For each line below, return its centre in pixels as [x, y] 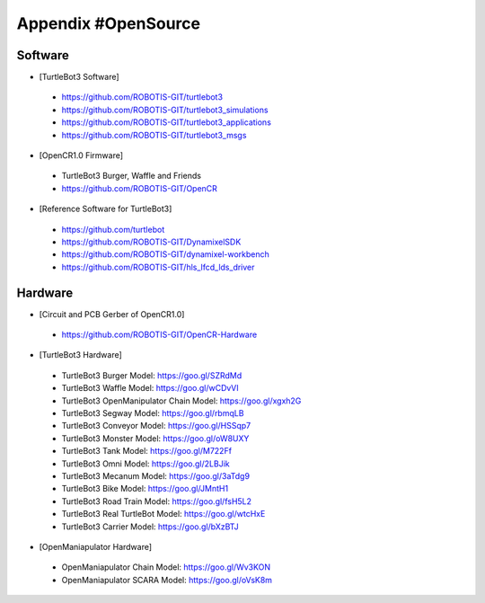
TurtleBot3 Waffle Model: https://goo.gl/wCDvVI [150, 388]
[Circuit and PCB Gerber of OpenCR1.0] [112, 314]
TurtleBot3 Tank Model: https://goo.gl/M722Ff [147, 451]
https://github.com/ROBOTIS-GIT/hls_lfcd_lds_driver [158, 267]
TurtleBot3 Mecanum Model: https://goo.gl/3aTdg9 [156, 475]
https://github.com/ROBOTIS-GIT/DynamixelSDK [151, 242]
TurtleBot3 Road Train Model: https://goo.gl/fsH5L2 [156, 501]
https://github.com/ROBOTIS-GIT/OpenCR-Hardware [159, 335]
